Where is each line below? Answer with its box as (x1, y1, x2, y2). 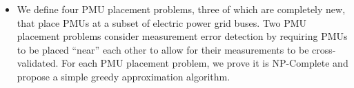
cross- (312, 42, 336, 56)
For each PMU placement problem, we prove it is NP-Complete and (61, 56, 348, 70)
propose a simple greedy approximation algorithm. (17, 69, 230, 83)
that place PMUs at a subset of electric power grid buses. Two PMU (17, 15, 307, 30)
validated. (17, 56, 59, 70)
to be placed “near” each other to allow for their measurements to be (17, 42, 309, 56)
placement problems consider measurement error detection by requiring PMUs (17, 29, 348, 43)
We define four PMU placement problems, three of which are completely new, (17, 2, 346, 16)
